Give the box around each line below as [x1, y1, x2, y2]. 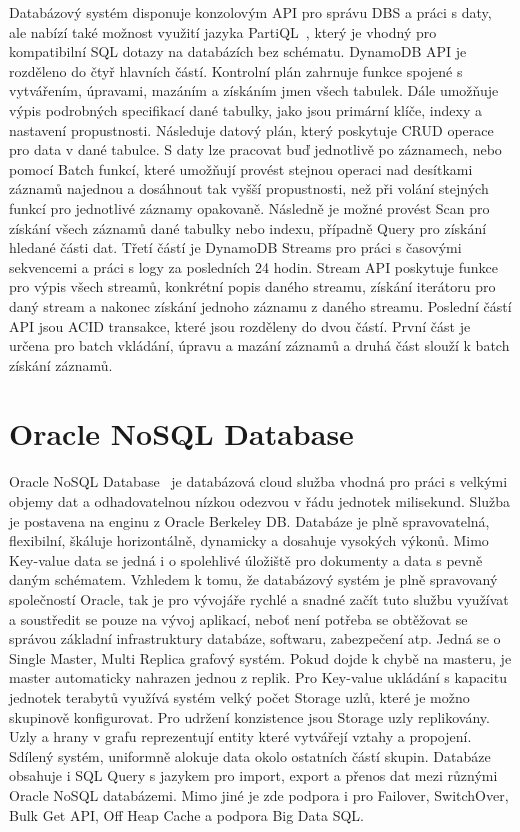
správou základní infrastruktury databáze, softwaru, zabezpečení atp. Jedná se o [9, 628, 501, 649]
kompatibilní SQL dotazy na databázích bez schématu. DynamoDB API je [9, 41, 467, 62]
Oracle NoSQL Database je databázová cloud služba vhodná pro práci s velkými [9, 471, 508, 492]
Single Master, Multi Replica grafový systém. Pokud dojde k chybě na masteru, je [9, 647, 512, 668]
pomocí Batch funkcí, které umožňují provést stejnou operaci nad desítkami [9, 158, 473, 179]
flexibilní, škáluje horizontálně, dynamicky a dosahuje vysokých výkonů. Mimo [9, 530, 489, 551]
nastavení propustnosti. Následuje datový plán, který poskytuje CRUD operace [9, 119, 494, 140]
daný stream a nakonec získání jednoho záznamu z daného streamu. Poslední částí [9, 295, 512, 316]
